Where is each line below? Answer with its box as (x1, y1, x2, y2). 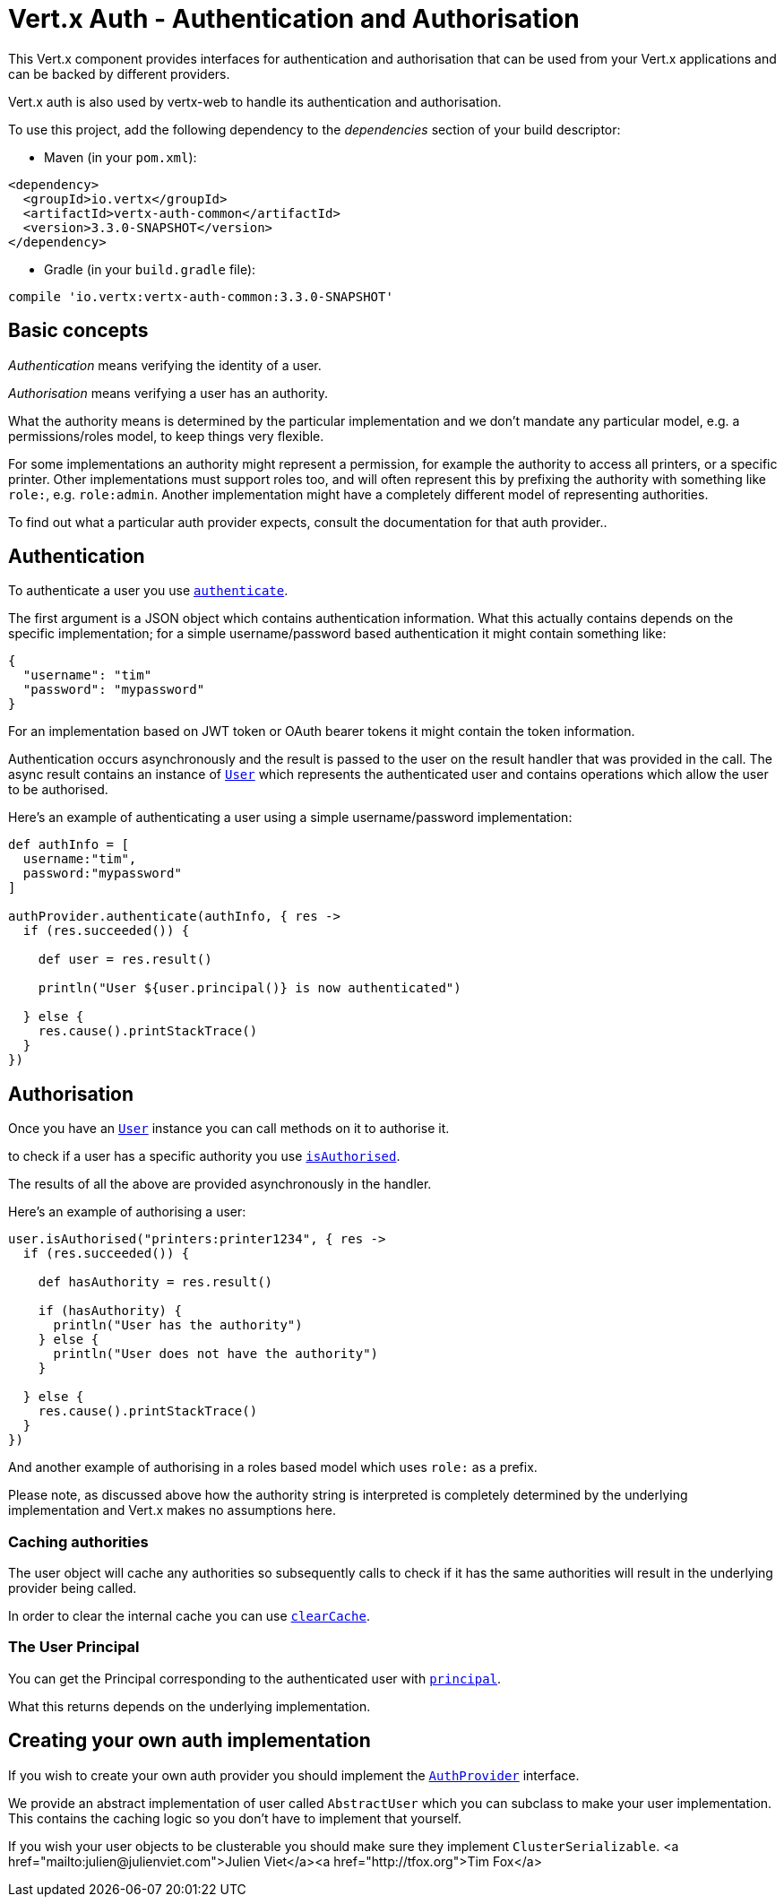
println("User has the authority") (53, 1318, 303, 1333)
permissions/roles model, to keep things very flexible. (8, 428, 324, 444)
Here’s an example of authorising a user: (8, 1204, 246, 1220)
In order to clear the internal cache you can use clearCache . (8, 1608, 370, 1624)
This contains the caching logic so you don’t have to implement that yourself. (8, 1810, 462, 1826)
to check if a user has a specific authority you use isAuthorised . (8, 1148, 401, 1164)
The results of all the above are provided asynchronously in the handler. (8, 1176, 432, 1192)
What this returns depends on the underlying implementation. (8, 1698, 371, 1714)
